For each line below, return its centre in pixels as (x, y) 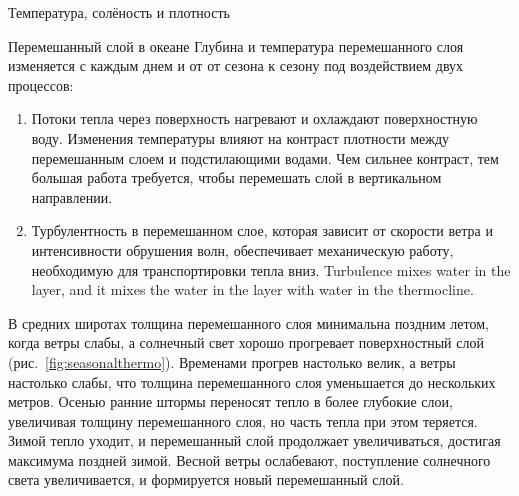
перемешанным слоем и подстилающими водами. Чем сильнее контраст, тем (265, 157)
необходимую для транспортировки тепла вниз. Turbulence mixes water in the (271, 269)
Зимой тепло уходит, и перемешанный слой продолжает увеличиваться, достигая (254, 440)
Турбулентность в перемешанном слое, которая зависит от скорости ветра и (262, 230)
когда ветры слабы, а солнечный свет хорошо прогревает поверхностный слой (246, 342)
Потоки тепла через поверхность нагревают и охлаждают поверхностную (254, 118)
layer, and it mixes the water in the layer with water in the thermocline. (252, 289)
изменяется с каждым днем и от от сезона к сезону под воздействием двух (236, 65)
